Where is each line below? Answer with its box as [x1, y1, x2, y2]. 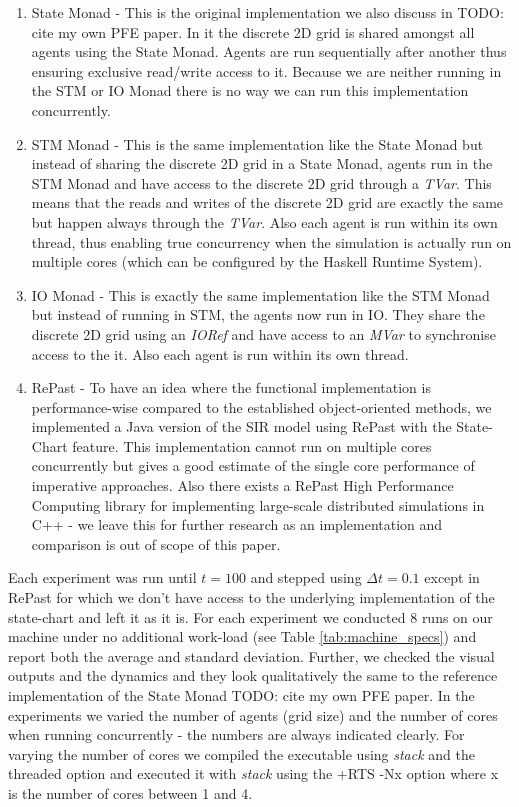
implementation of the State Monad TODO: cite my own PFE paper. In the [8, 685, 475, 705]
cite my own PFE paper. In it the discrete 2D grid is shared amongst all [31, 21, 475, 42]
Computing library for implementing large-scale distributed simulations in [31, 494, 485, 515]
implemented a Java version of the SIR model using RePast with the [31, 416, 452, 437]
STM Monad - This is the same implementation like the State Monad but [31, 133, 484, 154]
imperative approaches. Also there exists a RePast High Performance [31, 475, 454, 496]
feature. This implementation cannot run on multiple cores [72, 435, 432, 456]
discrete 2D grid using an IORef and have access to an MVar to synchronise [31, 323, 496, 344]
